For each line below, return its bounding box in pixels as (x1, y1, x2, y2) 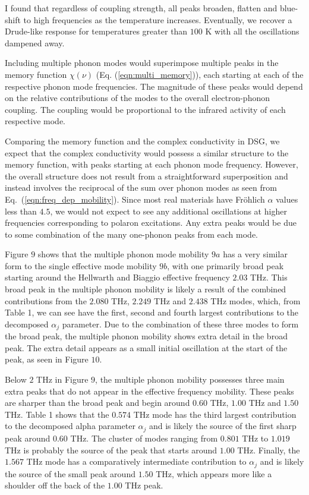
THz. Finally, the (237, 443, 300, 456)
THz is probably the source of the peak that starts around (5, 443, 217, 456)
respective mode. (5, 115, 65, 127)
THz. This (250, 271, 288, 283)
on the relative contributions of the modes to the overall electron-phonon (5, 92, 270, 104)
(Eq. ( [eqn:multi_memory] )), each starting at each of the (96, 68, 304, 80)
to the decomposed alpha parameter (5, 420, 135, 432)
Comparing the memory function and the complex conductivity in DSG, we (5, 134, 280, 147)
